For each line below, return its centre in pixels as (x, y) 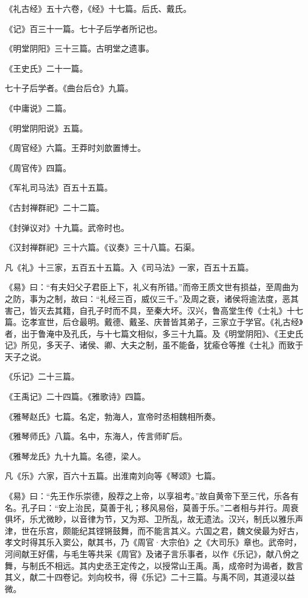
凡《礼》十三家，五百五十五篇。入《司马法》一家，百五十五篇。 (129, 267)
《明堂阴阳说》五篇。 (46, 128)
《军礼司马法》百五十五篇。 (59, 187)
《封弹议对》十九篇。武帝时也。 (67, 227)
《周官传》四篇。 (38, 167)
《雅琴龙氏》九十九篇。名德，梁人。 (75, 456)
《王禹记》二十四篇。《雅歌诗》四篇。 (77, 396)
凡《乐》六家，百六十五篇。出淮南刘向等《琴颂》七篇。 (113, 476)
